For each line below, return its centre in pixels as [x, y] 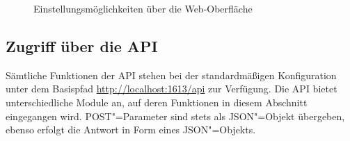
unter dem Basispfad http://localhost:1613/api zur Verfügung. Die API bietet [172, 89]
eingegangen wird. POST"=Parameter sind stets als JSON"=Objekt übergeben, [175, 116]
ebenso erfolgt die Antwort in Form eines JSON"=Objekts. [131, 130]
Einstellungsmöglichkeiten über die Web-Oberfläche [143, 8]
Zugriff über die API [82, 45]
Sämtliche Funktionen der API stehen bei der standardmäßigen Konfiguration [171, 75]
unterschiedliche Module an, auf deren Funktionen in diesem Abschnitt [157, 102]
